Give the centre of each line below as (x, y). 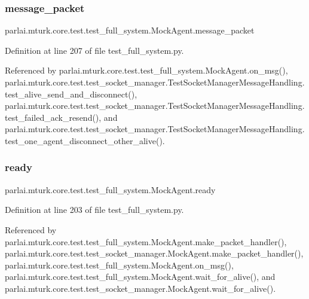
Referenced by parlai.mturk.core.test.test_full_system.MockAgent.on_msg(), (146, 70)
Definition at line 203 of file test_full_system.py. (94, 210)
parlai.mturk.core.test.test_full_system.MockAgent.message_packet (130, 30)
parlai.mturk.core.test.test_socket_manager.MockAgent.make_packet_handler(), (154, 253)
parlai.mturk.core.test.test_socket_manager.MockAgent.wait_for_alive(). (140, 288)
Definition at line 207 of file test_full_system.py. (94, 50)
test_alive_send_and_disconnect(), (71, 94)
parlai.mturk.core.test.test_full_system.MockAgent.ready (110, 189)
